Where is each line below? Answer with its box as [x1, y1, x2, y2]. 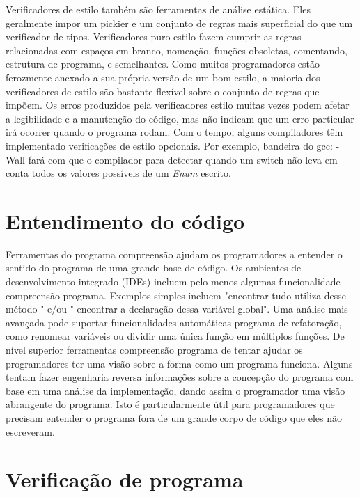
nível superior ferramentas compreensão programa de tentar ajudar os [6, 342, 303, 356]
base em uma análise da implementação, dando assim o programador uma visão [6, 383, 345, 397]
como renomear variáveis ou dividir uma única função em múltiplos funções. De [6, 329, 345, 343]
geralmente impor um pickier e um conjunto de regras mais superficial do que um [6, 15, 353, 30]
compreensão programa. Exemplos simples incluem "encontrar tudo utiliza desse [6, 287, 347, 302]
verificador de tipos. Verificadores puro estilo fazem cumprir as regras [6, 29, 302, 44]
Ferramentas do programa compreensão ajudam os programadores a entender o [6, 246, 343, 261]
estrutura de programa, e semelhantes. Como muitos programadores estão [6, 56, 320, 71]
